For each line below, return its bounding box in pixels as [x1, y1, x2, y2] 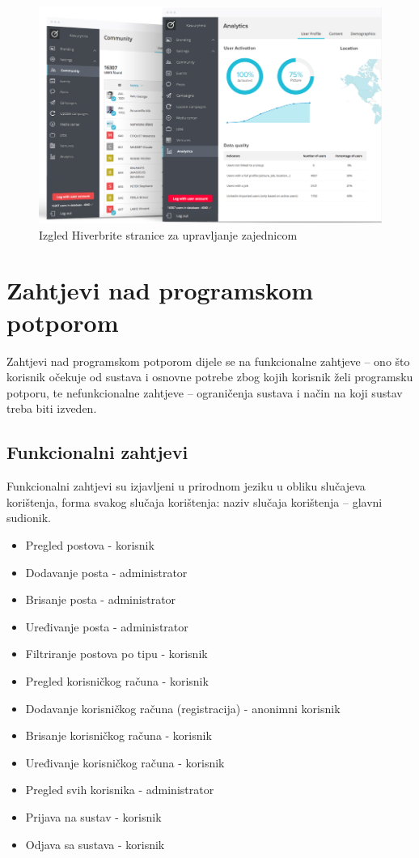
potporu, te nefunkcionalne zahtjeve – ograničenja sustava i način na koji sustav [6, 384, 403, 401]
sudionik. [6, 509, 51, 526]
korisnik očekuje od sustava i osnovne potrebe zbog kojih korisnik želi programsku [6, 368, 413, 385]
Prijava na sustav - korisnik [25, 808, 162, 825]
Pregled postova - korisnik [25, 536, 154, 553]
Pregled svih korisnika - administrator [25, 781, 214, 798]
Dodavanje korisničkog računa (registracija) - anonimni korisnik [25, 699, 341, 716]
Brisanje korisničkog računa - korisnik [25, 727, 212, 744]
